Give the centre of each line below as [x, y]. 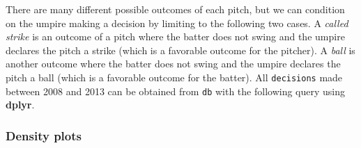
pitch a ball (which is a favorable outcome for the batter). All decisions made [174, 77]
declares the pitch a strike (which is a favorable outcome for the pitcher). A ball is [180, 50]
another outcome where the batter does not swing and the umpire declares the [173, 64]
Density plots [44, 135]
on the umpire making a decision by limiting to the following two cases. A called [177, 23]
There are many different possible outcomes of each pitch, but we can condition [175, 9]
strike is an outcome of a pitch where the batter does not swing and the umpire [175, 36]
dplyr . [20, 105]
